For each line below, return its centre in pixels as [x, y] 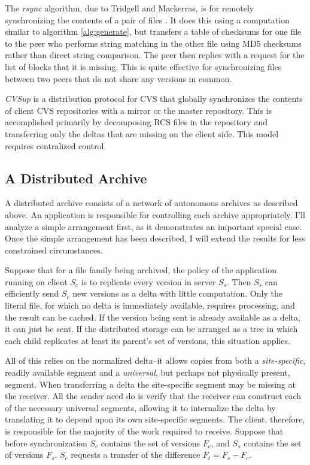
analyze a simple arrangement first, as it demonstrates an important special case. [154, 226]
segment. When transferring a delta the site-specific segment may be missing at [150, 384]
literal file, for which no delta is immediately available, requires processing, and [150, 305]
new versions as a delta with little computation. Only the [177, 293]
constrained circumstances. [54, 250]
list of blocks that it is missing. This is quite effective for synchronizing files [143, 66]
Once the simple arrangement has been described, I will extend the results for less [155, 238]
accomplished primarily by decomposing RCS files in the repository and [136, 122]
